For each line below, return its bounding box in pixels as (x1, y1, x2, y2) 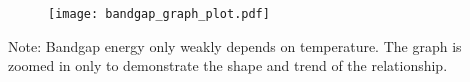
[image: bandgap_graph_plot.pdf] (48, 7, 270, 21)
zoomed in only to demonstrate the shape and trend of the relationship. (8, 55, 448, 76)
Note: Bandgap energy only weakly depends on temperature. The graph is (8, 35, 462, 56)
